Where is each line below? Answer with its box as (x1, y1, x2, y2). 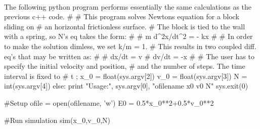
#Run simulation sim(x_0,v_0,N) (4, 114, 110, 125)
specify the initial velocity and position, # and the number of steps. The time (4, 61, 245, 71)
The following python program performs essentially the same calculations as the (4, 1, 252, 12)
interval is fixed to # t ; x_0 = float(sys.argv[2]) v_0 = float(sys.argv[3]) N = (4, 70, 247, 81)
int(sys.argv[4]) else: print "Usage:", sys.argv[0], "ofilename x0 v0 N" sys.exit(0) (4, 80, 248, 91)
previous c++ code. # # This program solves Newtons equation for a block (4, 11, 239, 22)
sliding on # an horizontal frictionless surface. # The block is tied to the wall (4, 21, 245, 31)
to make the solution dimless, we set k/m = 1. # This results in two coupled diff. (4, 40, 256, 51)
